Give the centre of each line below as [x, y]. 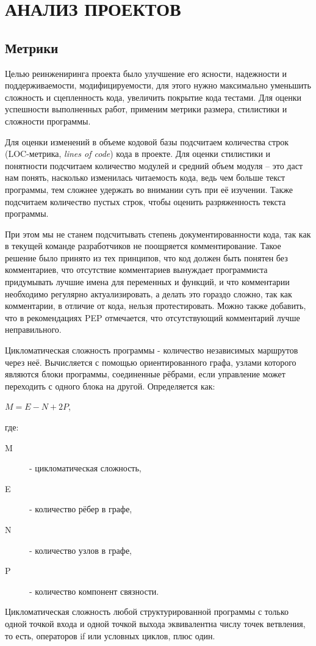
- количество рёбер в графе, [81, 509]
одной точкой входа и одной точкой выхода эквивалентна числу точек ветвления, [155, 623]
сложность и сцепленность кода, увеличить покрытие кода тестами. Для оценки [153, 97]
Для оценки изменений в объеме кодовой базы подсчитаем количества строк [147, 141]
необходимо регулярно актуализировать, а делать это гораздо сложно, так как [149, 293]
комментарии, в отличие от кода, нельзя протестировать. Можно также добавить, [156, 306]
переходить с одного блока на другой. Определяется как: [110, 386]
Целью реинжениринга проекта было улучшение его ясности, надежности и [146, 73]
